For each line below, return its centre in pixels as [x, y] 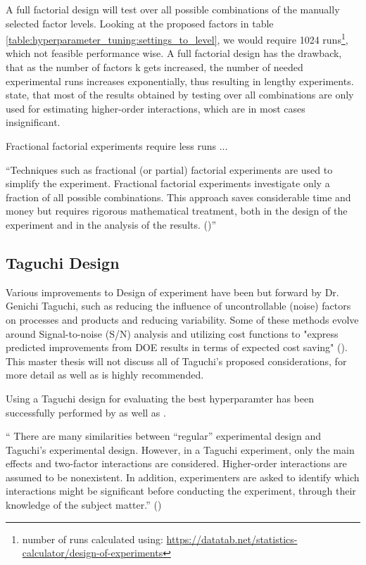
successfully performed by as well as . [86, 412]
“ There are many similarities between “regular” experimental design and [164, 436]
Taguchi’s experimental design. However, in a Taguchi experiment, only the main [180, 449]
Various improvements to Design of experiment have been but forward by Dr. [172, 292]
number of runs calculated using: [93, 539]
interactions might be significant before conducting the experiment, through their [181, 491]
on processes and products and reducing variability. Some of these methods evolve [182, 319]
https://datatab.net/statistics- [232, 539]
